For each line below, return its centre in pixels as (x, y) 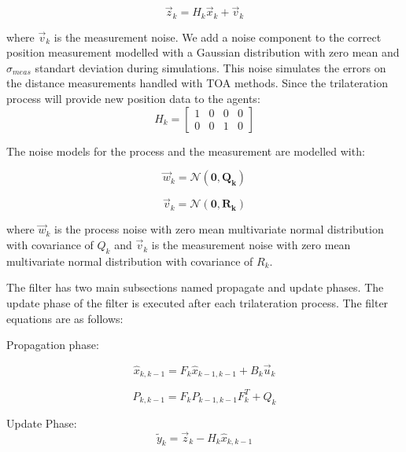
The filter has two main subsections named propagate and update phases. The (195, 287)
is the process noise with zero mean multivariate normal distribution (219, 229)
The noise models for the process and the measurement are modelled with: (186, 151)
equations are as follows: (65, 318)
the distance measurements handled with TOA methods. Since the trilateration (197, 83)
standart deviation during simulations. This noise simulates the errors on (210, 67)
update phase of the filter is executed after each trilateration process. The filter (197, 303)
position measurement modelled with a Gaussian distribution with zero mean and (203, 52)
